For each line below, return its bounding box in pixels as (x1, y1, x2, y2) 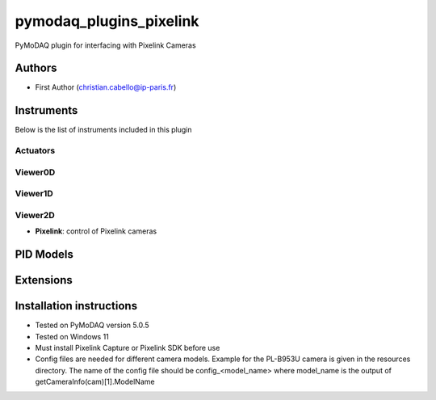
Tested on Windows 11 (35, 331, 109, 341)
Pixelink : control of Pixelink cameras (35, 226, 157, 236)
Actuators (15, 145, 56, 157)
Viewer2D (15, 209, 56, 221)
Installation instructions (15, 299, 137, 313)
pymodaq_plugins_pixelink (15, 12, 199, 30)
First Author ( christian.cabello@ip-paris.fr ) (35, 82, 177, 92)
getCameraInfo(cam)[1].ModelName (35, 377, 155, 387)
